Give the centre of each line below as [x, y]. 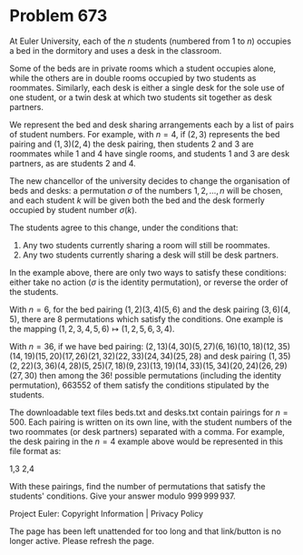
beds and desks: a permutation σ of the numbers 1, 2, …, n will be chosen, [146, 190]
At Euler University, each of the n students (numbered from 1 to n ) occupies [151, 41]
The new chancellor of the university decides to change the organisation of [150, 181]
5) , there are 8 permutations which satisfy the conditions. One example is [147, 318]
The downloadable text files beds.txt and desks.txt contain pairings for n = [149, 412]
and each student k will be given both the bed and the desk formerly [137, 200]
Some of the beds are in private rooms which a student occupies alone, [143, 68]
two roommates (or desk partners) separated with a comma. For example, [147, 431]
